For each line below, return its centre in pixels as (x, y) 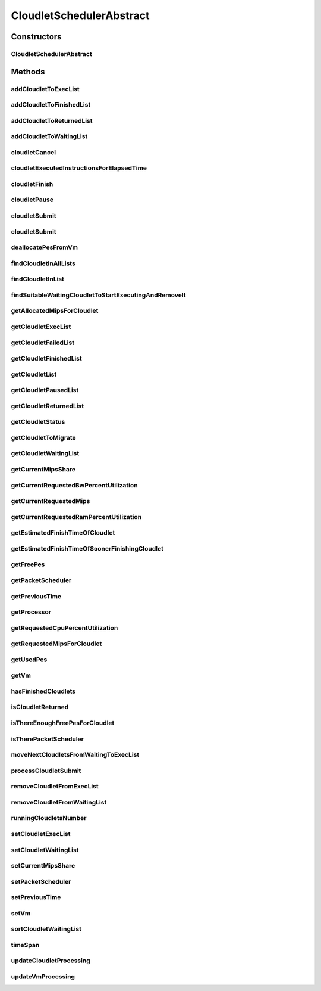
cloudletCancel (34, 152)
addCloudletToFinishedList (51, 105)
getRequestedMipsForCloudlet (56, 644)
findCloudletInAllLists (43, 263)
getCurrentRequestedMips (51, 501)
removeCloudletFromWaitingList (59, 802)
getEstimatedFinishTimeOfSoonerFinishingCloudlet (87, 548)
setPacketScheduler (41, 881)
